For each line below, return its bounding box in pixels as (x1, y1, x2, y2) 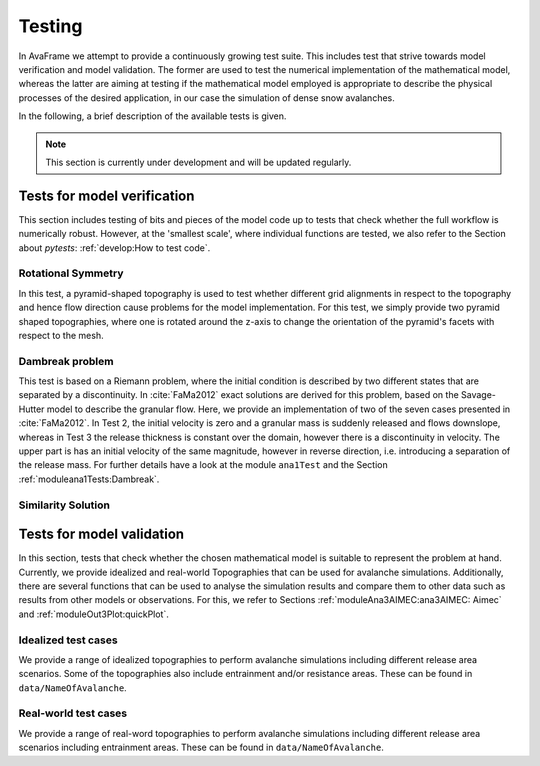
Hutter (18, 403, 45, 415)
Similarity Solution (18, 498, 110, 512)
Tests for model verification (18, 187, 195, 204)
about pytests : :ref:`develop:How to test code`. (18, 241, 211, 254)
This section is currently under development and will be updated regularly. (45, 156, 352, 168)
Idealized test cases (18, 633, 119, 647)
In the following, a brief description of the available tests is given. (18, 110, 287, 122)
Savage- (460, 389, 497, 401)
